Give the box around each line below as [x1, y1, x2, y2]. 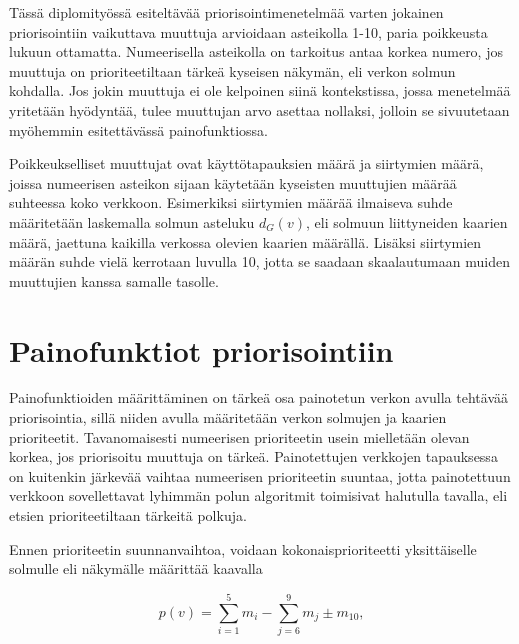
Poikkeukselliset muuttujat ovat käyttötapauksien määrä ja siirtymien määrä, [9, 153, 484, 174]
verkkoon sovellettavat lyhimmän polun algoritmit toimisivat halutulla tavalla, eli [9, 485, 508, 506]
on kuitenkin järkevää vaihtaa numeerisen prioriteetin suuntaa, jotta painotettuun [9, 465, 511, 486]
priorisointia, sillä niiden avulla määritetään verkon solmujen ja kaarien [9, 407, 447, 428]
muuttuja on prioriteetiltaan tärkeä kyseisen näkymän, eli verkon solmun [9, 60, 456, 81]
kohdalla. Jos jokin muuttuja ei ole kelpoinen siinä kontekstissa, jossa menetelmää [9, 80, 511, 101]
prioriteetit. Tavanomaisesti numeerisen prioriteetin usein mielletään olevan [9, 426, 470, 447]
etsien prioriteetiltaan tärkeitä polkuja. [9, 505, 247, 525]
